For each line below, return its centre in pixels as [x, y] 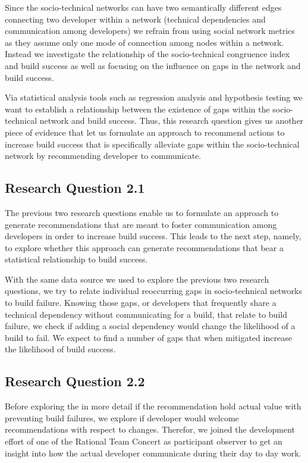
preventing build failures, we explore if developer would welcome [122, 417]
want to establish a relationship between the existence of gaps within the [137, 109]
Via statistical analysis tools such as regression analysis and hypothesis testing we [154, 97]
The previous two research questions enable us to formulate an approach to [142, 212]
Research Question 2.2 [75, 381]
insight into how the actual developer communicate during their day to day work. [153, 453]
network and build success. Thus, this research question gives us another [172, 121]
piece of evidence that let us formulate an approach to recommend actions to [145, 132]
